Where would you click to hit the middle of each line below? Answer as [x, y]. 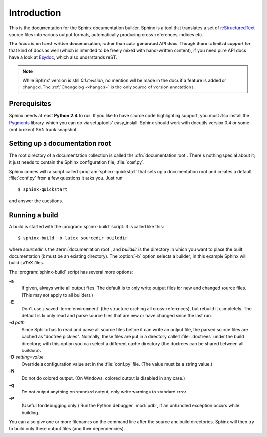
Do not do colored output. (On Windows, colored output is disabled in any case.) [103, 378]
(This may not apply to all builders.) [57, 295]
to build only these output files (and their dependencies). [67, 429]
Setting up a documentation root [60, 143]
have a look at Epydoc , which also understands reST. [63, 57]
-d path [17, 323]
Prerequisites [30, 104]
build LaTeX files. [26, 263]
